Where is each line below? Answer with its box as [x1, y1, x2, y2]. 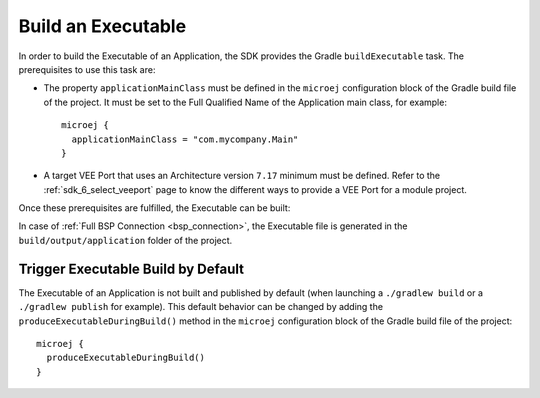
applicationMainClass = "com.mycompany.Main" [71, 133, 299, 145]
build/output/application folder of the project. [18, 234, 233, 246]
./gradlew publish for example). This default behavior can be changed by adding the [18, 301, 384, 313]
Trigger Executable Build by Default [18, 260, 245, 277]
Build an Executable [18, 15, 187, 37]
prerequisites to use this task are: [18, 63, 156, 75]
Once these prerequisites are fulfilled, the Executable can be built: [18, 202, 291, 214]
